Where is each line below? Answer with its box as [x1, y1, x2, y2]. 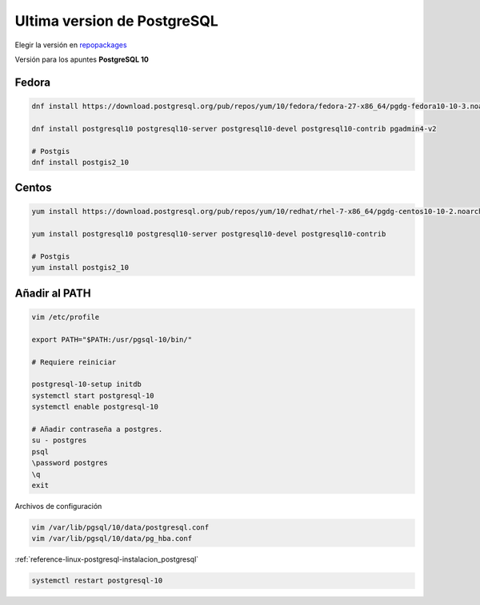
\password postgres [31, 458, 108, 468]
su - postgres [31, 436, 87, 445]
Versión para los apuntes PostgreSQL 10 [14, 54, 150, 64]
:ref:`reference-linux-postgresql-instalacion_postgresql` [14, 555, 199, 564]
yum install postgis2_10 [31, 263, 130, 272]
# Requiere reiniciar [31, 357, 117, 366]
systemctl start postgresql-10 [31, 391, 155, 400]
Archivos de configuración [14, 501, 102, 510]
